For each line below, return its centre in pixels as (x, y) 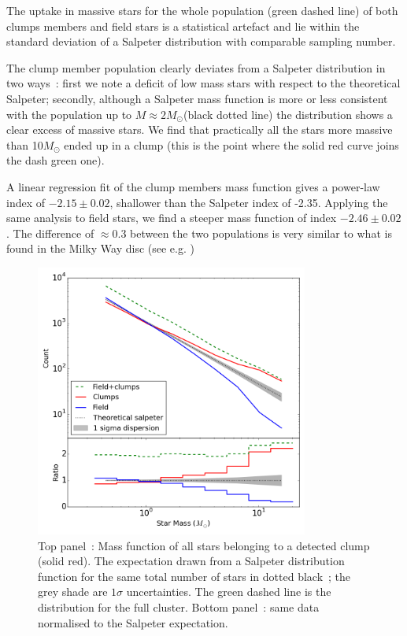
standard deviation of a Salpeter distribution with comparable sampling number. (201, 41)
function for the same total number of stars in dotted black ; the (194, 576)
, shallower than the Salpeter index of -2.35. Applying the (249, 202)
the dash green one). (55, 160)
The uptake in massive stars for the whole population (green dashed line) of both (202, 10)
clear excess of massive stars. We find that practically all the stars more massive (200, 129)
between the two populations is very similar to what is (261, 233)
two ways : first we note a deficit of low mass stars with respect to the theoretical (203, 83)
